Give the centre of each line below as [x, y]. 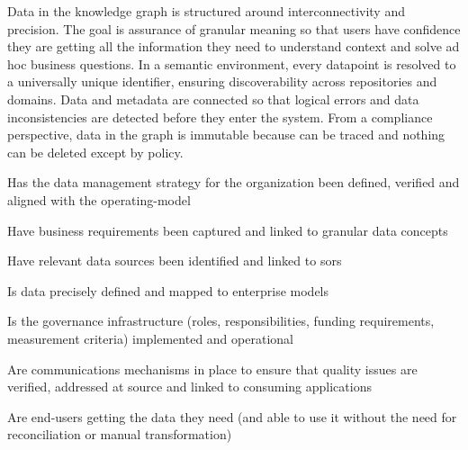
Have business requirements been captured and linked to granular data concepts [228, 230]
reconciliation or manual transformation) [120, 434]
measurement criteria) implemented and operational [150, 338]
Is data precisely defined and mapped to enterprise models [168, 290]
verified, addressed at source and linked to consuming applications [189, 387]
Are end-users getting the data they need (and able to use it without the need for [232, 416]
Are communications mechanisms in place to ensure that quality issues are [212, 369]
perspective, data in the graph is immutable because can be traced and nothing [226, 135]
